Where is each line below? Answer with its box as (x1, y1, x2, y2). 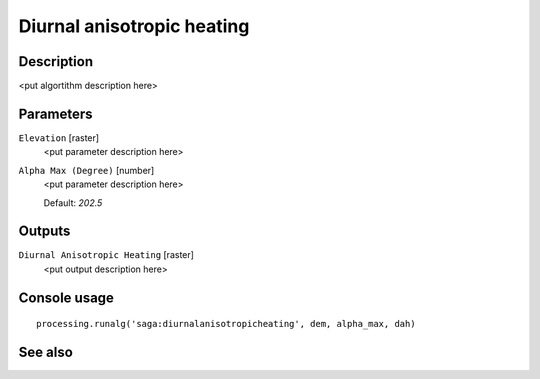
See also (18, 344, 74, 361)
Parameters (18, 105, 93, 122)
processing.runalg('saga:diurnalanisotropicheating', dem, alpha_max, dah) (36, 318, 416, 330)
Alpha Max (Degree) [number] (18, 164, 155, 176)
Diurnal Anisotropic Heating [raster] (18, 249, 195, 261)
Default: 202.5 (43, 196, 103, 209)
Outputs (18, 223, 71, 240)
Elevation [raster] (18, 131, 100, 144)
